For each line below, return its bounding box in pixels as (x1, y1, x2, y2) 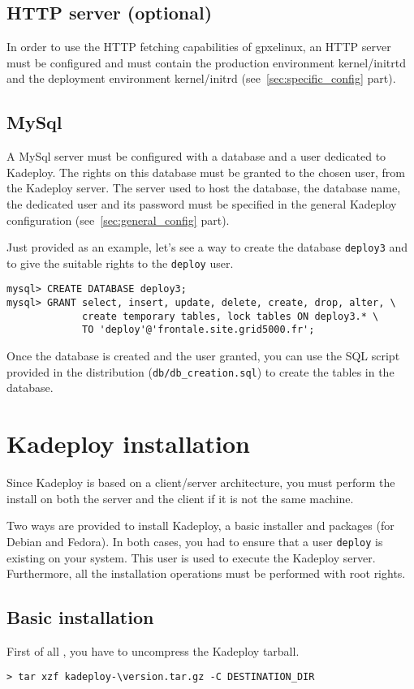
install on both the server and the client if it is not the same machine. (6, 489, 354, 506)
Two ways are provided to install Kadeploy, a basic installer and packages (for (6, 517, 395, 534)
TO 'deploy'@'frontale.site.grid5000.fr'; (82, 324, 315, 336)
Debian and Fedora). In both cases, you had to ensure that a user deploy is (6, 532, 383, 549)
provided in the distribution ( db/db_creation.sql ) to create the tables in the (6, 363, 395, 380)
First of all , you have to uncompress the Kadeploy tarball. (6, 642, 300, 659)
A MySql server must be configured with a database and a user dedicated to (6, 148, 386, 165)
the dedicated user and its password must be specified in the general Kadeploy (6, 195, 397, 212)
